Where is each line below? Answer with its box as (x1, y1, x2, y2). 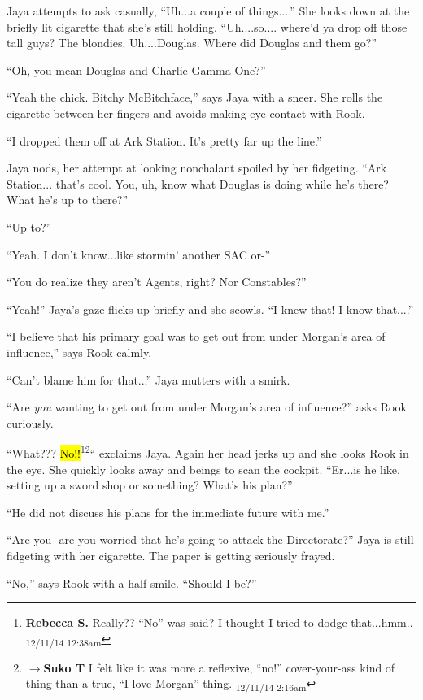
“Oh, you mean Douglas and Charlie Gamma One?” (7, 61, 266, 78)
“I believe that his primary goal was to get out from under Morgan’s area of (7, 328, 386, 345)
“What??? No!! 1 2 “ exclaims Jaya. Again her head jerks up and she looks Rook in (7, 442, 409, 461)
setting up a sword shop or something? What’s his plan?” (7, 476, 293, 493)
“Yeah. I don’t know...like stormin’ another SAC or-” (7, 246, 271, 263)
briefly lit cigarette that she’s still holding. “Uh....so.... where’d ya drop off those (7, 18, 408, 35)
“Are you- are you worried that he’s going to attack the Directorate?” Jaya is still (7, 531, 414, 548)
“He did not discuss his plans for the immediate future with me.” (7, 503, 329, 520)
